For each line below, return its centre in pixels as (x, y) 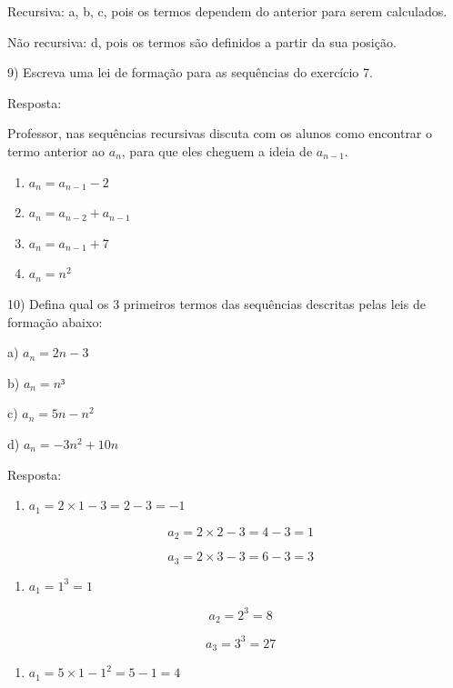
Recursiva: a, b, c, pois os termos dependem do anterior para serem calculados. (227, 11)
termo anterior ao (56, 150)
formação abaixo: (55, 321)
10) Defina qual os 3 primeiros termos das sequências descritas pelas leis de (216, 303)
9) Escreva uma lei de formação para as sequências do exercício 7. (190, 72)
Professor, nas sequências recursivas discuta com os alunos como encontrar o (220, 133)
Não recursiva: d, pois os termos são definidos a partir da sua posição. (202, 41)
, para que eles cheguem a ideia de (217, 150)
